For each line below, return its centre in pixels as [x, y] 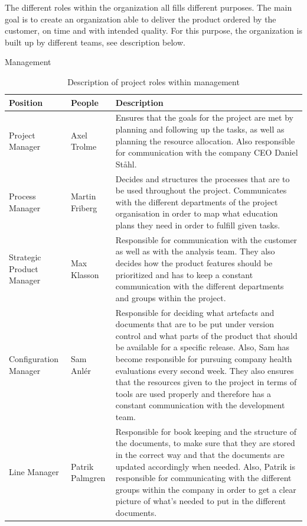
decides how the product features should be [194, 263]
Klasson [85, 274]
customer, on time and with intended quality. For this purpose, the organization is [153, 30]
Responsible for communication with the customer [206, 239]
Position [26, 102]
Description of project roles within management [153, 81]
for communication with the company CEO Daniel [207, 152]
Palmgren [88, 478]
